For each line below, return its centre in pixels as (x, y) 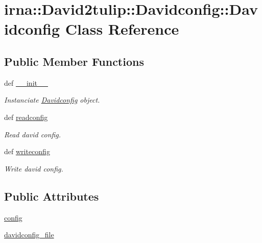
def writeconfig (27, 151)
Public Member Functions (74, 61)
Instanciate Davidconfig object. (52, 100)
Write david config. (34, 168)
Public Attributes (52, 196)
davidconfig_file (29, 235)
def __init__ (26, 82)
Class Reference (122, 29)
